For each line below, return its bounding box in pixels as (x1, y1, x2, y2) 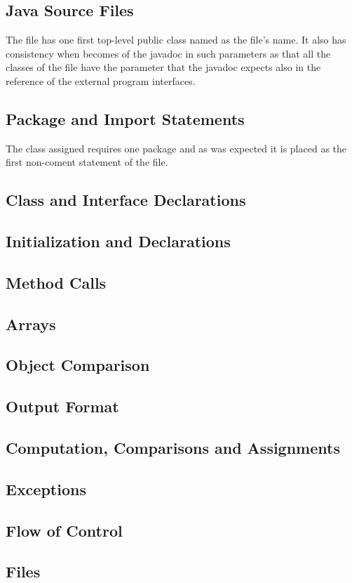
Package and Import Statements (6, 107, 245, 129)
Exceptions (6, 478, 86, 499)
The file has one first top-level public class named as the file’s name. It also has (6, 32, 346, 47)
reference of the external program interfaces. (6, 73, 196, 88)
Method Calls (6, 271, 107, 293)
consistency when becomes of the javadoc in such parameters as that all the (6, 46, 331, 60)
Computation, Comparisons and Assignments (6, 437, 340, 459)
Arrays (6, 313, 56, 334)
